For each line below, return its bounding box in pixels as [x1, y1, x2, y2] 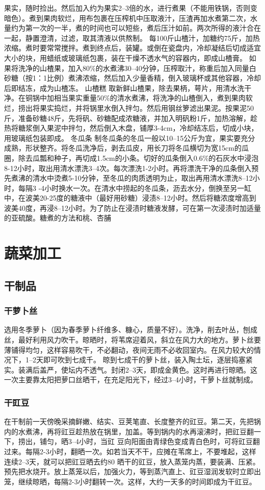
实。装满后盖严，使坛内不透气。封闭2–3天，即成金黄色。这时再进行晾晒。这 [4, 364, 257, 375]
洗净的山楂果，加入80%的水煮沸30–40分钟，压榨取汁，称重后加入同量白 [18, 62, 256, 73]
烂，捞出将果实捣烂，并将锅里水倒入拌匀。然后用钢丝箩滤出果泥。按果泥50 [4, 102, 254, 113]
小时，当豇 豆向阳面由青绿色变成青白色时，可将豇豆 [78, 436, 253, 447]
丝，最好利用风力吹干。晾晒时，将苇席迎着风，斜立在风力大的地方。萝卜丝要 [4, 334, 261, 345]
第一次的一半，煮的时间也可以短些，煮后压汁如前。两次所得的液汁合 [25, 22, 254, 33]
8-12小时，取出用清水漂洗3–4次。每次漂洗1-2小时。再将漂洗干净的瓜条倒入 [4, 162, 252, 173]
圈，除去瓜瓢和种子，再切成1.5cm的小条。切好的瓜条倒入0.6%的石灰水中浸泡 [4, 152, 259, 163]
